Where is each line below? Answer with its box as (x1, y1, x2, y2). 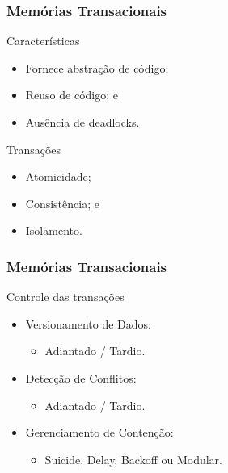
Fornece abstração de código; (25, 59, 169, 76)
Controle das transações (6, 288, 125, 305)
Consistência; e (25, 195, 99, 211)
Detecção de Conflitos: (25, 369, 137, 386)
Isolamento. (25, 222, 82, 239)
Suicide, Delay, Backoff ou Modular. (44, 450, 222, 467)
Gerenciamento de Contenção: (25, 424, 174, 441)
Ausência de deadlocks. (25, 114, 140, 130)
